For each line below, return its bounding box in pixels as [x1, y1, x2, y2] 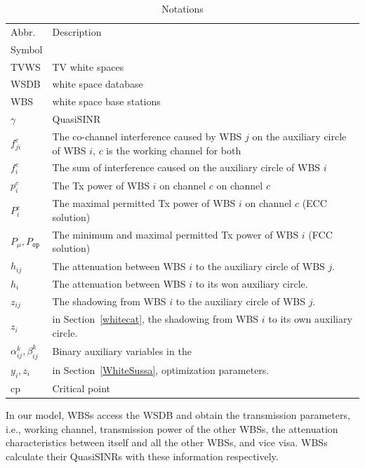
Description [52, 24, 102, 39]
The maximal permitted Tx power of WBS [52, 196, 236, 210]
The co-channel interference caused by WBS [52, 128, 242, 143]
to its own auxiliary [268, 312, 352, 326]
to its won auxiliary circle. [195, 276, 308, 290]
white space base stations [52, 94, 161, 109]
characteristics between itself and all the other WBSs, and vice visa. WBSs [6, 435, 328, 450]
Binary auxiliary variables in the [52, 344, 192, 359]
